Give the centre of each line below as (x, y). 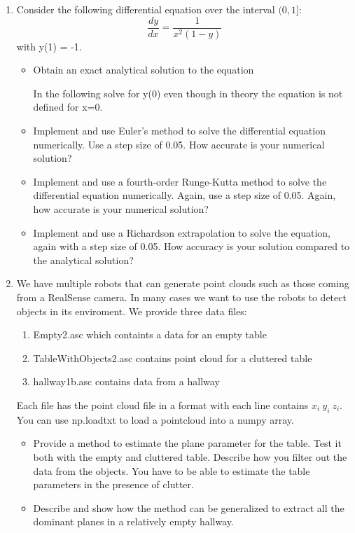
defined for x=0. (68, 107)
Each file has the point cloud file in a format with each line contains (162, 404)
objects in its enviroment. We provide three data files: (132, 311)
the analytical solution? (83, 259)
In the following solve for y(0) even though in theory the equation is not (188, 93)
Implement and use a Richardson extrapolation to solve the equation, (182, 232)
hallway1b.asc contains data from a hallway (126, 381)
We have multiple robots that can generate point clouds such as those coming (183, 283)
